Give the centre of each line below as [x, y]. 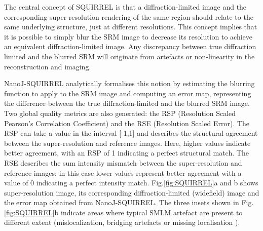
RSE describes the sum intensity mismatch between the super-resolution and [123, 162]
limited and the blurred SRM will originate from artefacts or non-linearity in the [129, 56]
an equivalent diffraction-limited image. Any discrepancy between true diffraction [130, 46]
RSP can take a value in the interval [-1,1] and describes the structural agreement [131, 133]
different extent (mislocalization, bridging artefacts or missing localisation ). [122, 222]
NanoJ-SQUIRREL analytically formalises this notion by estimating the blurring [129, 83]
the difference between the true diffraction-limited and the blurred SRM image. [127, 103]
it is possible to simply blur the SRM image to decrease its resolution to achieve [128, 36]
